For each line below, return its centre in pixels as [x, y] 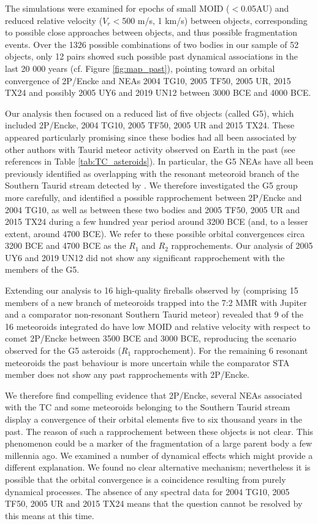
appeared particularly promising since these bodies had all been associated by [151, 137]
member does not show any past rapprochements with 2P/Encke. [127, 374]
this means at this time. [50, 515]
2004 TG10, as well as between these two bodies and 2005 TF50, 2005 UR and [153, 209]
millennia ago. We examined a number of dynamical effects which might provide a [159, 455]
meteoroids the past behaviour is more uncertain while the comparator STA [147, 362]
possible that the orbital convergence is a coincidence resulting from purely [146, 479]
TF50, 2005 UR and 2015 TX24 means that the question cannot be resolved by [154, 503]
